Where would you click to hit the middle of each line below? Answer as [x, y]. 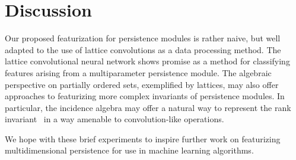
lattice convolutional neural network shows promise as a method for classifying [147, 61]
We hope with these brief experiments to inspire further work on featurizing [143, 138]
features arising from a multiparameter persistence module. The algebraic [138, 72]
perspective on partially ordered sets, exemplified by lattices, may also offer [142, 84]
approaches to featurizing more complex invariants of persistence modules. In [145, 96]
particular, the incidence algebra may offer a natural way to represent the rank [148, 107]
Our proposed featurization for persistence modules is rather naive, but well [143, 38]
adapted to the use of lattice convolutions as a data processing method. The [143, 49]
